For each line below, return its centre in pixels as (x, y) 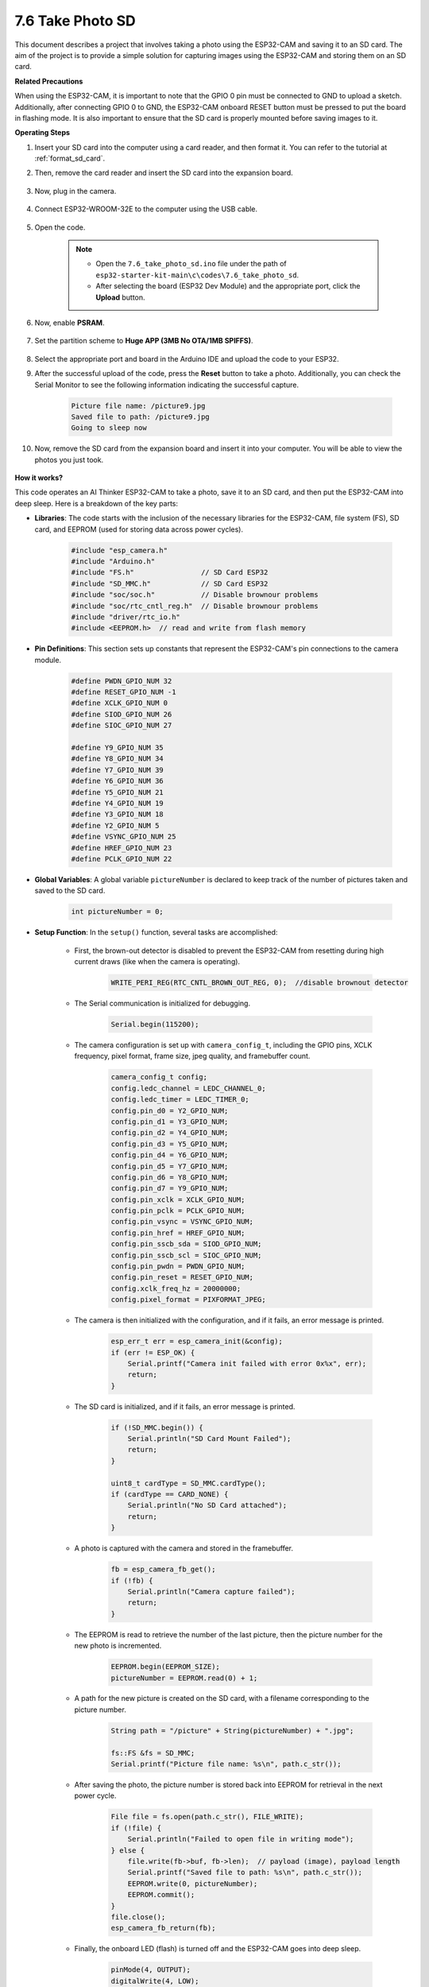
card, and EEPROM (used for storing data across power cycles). (139, 529)
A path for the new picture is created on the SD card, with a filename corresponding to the (222, 1698)
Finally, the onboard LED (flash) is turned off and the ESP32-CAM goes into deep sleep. (218, 1949)
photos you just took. (69, 459)
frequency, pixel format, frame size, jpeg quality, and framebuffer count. (192, 1056)
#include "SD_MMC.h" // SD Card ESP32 (170, 583)
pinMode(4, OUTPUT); (151, 1970)
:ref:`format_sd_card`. (70, 158)
